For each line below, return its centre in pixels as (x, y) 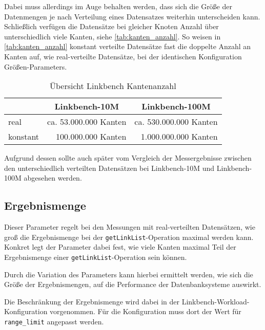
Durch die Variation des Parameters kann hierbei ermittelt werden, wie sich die (129, 274)
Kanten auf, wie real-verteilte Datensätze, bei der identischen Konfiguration (123, 56)
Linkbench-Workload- (216, 301)
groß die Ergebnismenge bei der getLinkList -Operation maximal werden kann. (129, 237)
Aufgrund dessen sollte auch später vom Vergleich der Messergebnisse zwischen (128, 158)
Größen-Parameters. (36, 66)
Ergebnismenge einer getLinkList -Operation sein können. (96, 257)
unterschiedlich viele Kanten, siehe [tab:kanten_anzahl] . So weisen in (113, 36)
